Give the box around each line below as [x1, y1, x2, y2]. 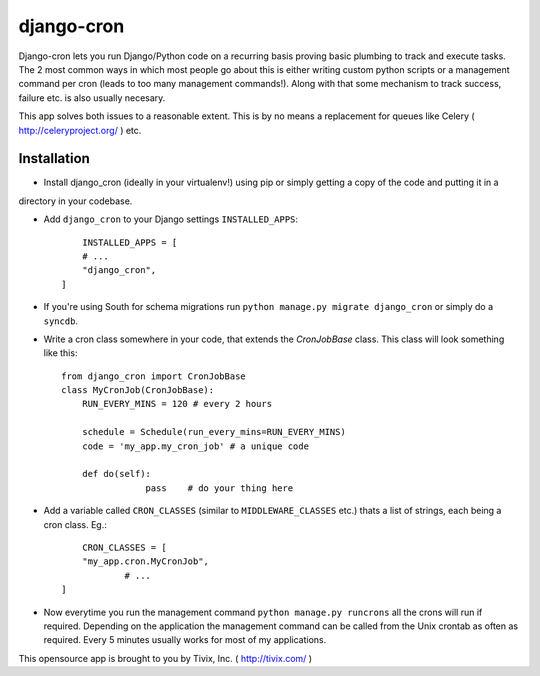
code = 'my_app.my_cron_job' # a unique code [81, 440, 310, 452]
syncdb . [43, 315, 79, 327]
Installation [18, 150, 90, 167]
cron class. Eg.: [43, 518, 107, 530]
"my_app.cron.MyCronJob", [81, 556, 210, 567]
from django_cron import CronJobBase [61, 370, 247, 382]
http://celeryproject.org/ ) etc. [18, 124, 142, 136]
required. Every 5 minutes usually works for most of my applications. [43, 634, 327, 646]
